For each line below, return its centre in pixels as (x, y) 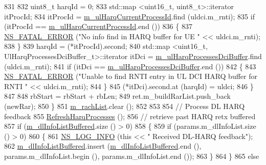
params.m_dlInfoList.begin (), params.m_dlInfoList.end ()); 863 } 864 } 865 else (132, 156)
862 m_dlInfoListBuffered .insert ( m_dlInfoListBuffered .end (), (103, 146)
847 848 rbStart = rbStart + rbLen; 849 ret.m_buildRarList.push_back (117, 96)
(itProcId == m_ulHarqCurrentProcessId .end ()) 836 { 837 (98, 26)
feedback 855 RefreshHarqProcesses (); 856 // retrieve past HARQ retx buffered (130, 116)
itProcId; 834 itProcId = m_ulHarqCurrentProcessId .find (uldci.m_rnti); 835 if (129, 16)
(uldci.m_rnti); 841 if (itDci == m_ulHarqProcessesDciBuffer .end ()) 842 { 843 (130, 66)
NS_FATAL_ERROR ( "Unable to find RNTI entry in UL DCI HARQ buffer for (131, 76)
